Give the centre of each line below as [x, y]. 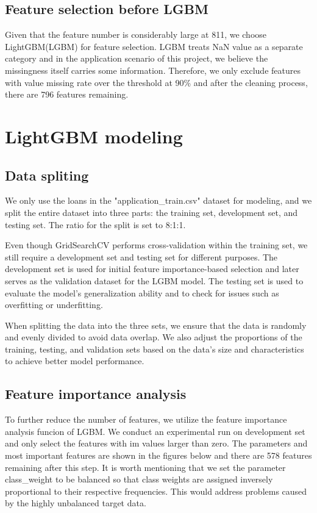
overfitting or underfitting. [54, 305]
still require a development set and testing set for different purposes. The [141, 256]
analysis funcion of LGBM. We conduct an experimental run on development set [155, 431]
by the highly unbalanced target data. [76, 503]
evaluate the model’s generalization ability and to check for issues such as [142, 292]
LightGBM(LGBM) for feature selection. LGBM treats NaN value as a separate [154, 46]
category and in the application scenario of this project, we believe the [137, 58]
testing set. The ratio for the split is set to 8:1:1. [95, 224]
